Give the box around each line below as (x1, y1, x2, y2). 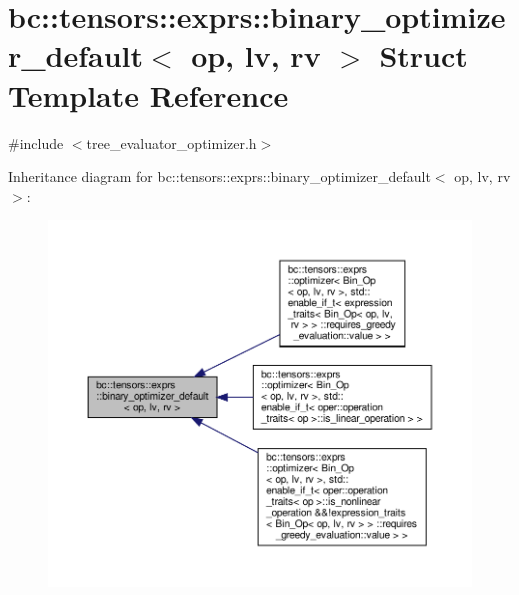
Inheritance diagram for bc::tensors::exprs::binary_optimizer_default (8, 166, 431, 187)
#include (8, 132, 64, 153)
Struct (379, 35, 468, 76)
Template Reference (8, 74, 289, 115)
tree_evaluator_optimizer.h (86, 132, 257, 153)
